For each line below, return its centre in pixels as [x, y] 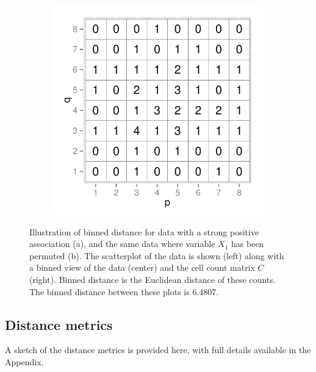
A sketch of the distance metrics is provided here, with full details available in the [158, 350]
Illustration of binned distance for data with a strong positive [144, 231]
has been [248, 244]
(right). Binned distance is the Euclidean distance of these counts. [153, 279]
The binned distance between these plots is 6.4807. [124, 291]
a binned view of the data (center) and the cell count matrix [142, 267]
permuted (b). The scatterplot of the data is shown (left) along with [157, 255]
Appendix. [24, 361]
